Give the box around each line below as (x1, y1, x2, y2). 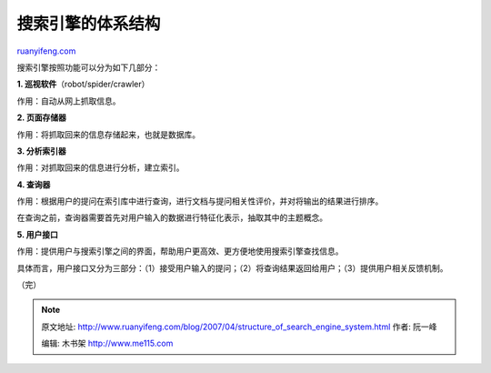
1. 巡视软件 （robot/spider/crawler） (16, 78, 150, 90)
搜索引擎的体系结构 (16, 14, 161, 34)
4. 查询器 (16, 178, 51, 190)
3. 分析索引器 (16, 146, 67, 156)
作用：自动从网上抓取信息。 (16, 96, 121, 106)
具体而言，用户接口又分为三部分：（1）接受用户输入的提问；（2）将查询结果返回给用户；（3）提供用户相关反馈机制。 (16, 262, 448, 273)
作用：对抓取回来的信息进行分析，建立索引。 (16, 162, 185, 173)
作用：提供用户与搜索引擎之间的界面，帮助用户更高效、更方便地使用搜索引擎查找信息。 (16, 246, 344, 257)
